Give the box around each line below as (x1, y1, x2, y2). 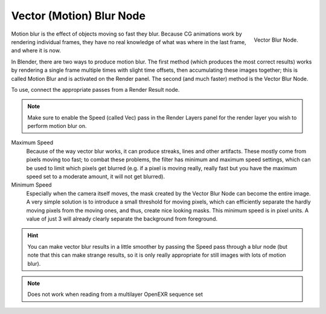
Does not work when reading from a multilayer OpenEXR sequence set (27, 290, 203, 298)
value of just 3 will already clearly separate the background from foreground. (26, 215, 217, 222)
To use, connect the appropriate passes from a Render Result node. (11, 86, 180, 93)
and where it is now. (11, 47, 62, 54)
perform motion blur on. (27, 123, 87, 130)
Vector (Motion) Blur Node (11, 9, 146, 22)
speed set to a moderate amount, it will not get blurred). (26, 173, 165, 181)
